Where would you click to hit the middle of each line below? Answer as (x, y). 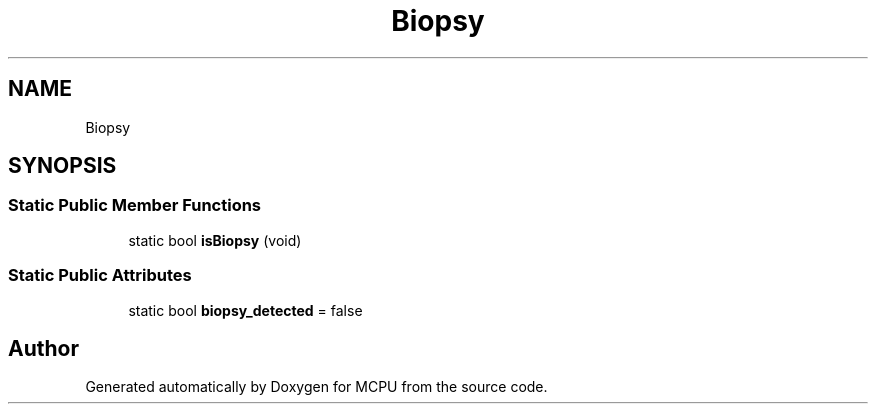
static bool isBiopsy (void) (215, 240)
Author (43, 348)
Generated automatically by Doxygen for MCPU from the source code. (316, 387)
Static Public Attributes (100, 275)
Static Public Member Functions (135, 205)
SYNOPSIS (62, 166)
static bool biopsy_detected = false (245, 310)
